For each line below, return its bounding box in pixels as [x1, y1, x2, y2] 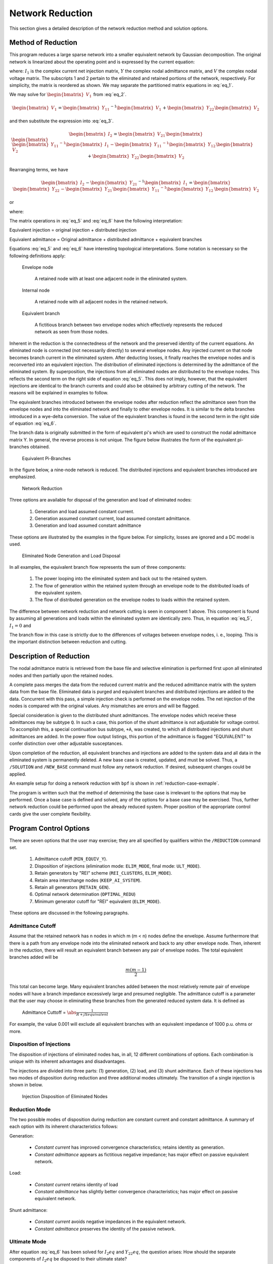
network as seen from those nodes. [34, 329, 109, 335]
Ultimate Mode [9, 1238, 47, 1245]
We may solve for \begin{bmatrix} [9, 92, 84, 98]
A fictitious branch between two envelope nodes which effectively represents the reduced [34, 322, 222, 328]
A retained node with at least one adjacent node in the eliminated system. [34, 276, 188, 282]
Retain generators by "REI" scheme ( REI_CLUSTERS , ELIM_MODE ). [34, 870, 172, 876]
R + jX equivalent [76, 1012, 109, 1017]
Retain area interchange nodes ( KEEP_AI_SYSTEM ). [34, 877, 142, 883]
